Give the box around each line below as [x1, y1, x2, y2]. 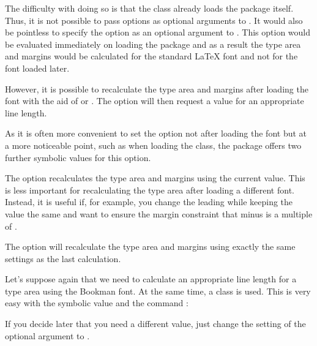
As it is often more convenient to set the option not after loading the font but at [5, 127, 307, 140]
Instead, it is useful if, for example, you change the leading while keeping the [5, 195, 293, 208]
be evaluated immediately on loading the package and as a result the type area [5, 37, 301, 50]
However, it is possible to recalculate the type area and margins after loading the [5, 82, 308, 95]
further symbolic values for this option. [5, 151, 151, 164]
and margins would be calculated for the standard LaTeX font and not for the [5, 50, 298, 62]
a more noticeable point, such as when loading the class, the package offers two [5, 138, 302, 151]
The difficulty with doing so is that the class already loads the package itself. [5, 2, 294, 14]
